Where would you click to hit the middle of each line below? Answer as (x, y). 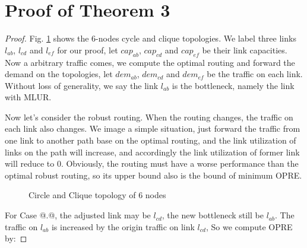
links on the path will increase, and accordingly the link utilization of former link (152, 152)
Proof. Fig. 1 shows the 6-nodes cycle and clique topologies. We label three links (151, 38)
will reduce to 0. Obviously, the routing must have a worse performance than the (152, 163)
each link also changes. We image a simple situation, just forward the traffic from (153, 128)
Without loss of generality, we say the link (82, 85)
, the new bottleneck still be (213, 215)
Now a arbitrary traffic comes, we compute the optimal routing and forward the (150, 62)
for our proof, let (88, 50)
